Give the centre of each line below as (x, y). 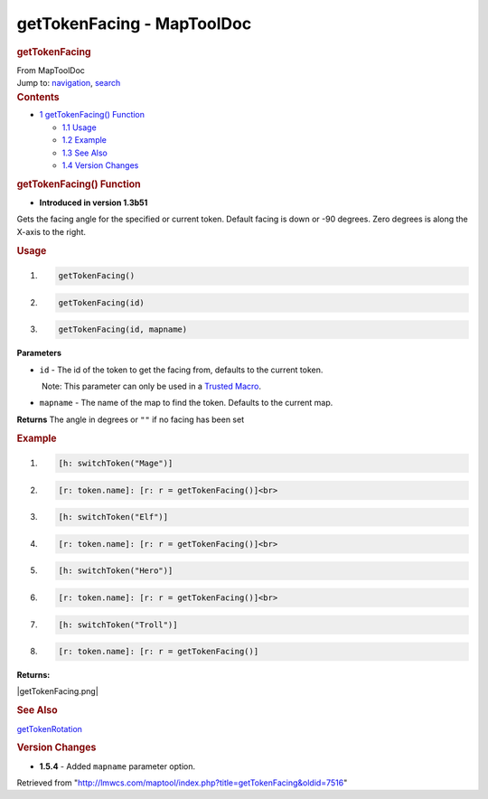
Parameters (39, 353)
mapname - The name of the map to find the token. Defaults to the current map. (186, 403)
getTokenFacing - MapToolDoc (134, 23)
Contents (38, 97)
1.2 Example (84, 140)
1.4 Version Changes (100, 165)
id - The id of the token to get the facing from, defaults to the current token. (181, 370)
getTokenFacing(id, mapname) (123, 329)
